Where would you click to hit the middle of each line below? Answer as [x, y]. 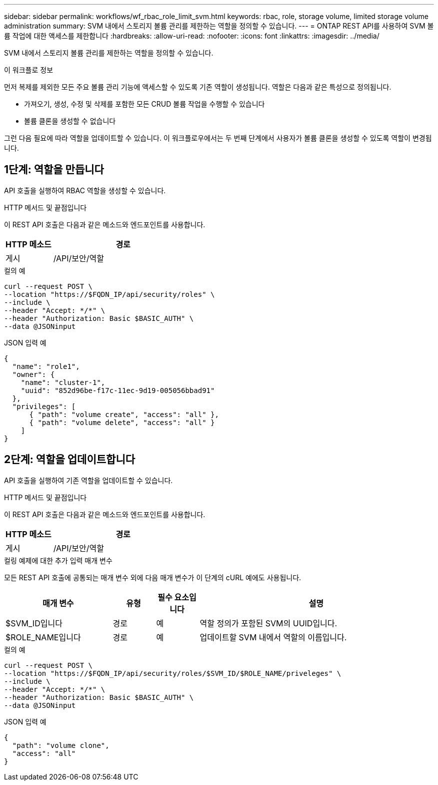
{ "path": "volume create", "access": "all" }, [124, 414]
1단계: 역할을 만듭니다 [54, 170]
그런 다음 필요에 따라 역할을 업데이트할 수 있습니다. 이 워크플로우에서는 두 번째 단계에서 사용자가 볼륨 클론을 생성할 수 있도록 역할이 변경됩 [218, 138]
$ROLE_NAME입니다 [43, 637]
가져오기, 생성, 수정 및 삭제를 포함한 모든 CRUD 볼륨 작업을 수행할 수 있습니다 [144, 104]
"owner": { [33, 374]
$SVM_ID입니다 [34, 623]
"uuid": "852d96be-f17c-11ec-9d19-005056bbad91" [118, 390]
